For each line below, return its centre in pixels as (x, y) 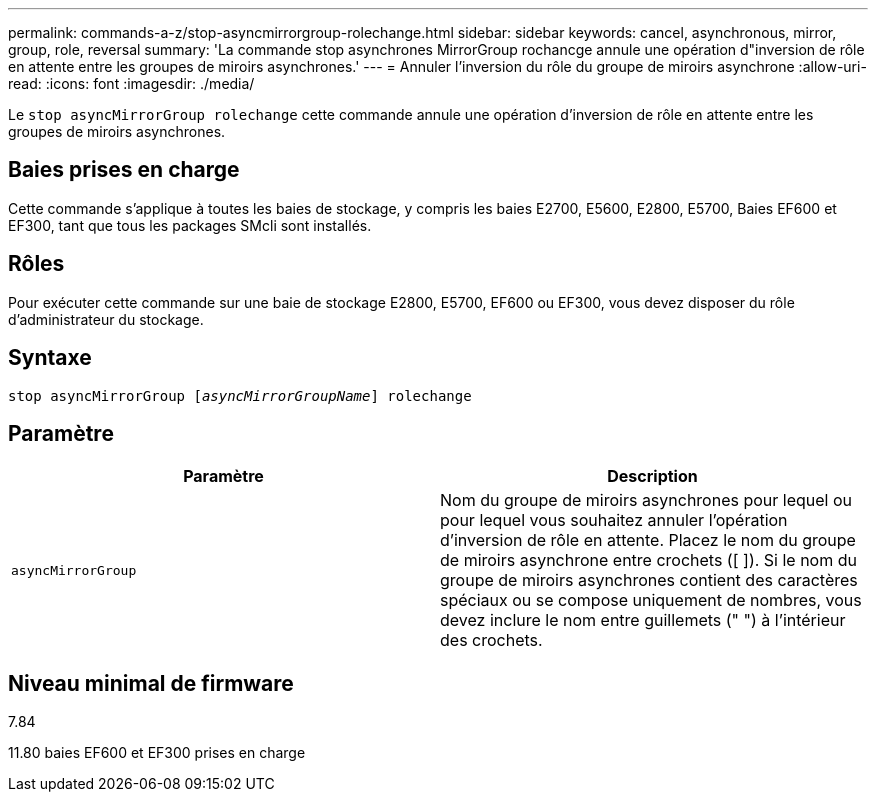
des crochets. (491, 640)
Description (652, 476)
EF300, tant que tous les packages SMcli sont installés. (190, 225)
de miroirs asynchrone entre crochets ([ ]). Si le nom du (648, 560)
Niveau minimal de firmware (151, 683)
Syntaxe (50, 358)
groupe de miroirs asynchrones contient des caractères (649, 580)
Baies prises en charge (124, 170)
